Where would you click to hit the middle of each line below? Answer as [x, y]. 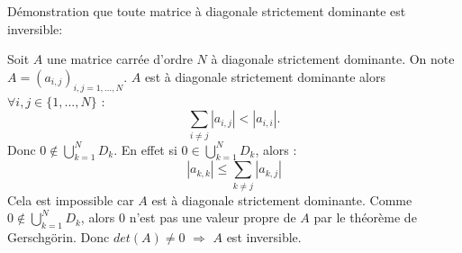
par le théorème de [365, 217]
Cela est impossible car [71, 199]
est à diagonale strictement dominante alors [265, 76]
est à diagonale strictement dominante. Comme [282, 199]
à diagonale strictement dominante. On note [333, 59]
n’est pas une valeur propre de [213, 217]
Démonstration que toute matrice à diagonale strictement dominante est [207, 11]
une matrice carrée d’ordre [119, 59]
